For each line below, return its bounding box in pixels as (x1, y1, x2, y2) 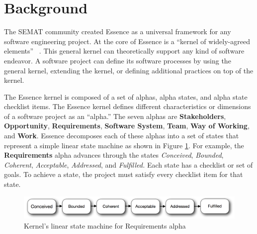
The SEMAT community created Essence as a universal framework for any (4, 26, 231, 37)
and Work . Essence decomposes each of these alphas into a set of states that (4, 130, 239, 141)
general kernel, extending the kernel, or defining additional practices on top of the (4, 65, 254, 75)
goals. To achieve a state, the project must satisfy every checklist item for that (4, 169, 243, 179)
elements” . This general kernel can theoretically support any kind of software (4, 46, 245, 56)
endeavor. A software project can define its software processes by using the (4, 55, 231, 65)
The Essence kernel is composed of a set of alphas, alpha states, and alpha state (4, 91, 248, 102)
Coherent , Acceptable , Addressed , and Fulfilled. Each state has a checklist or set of (4, 159, 253, 170)
